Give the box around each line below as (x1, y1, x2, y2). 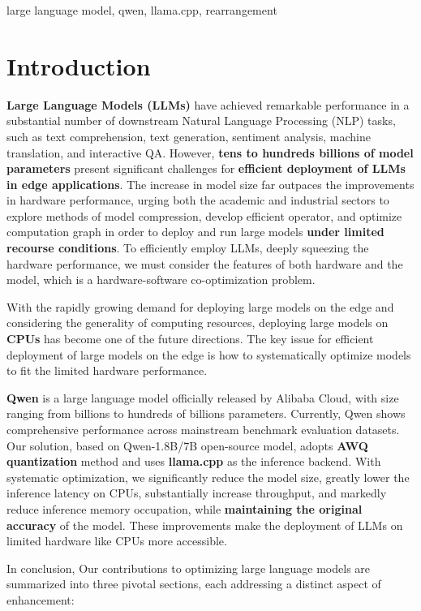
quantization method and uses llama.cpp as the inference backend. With (6, 453, 381, 470)
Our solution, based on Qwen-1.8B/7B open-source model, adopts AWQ (6, 437, 368, 454)
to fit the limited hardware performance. (6, 362, 208, 379)
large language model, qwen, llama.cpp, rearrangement (6, 2, 277, 18)
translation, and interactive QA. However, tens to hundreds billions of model (6, 144, 414, 161)
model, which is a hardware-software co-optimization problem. (6, 271, 316, 288)
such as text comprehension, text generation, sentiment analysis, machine (6, 127, 371, 144)
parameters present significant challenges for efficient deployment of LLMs (6, 160, 406, 177)
